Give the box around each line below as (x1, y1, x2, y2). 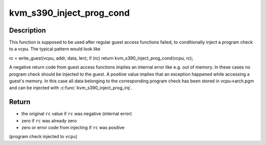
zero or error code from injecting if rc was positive (21, 125, 125, 131)
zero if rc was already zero (21, 117, 77, 123)
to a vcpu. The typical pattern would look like (9, 46, 100, 52)
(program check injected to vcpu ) (9, 134, 78, 140)
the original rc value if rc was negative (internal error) (21, 111, 133, 117)
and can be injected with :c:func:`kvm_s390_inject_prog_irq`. (9, 85, 133, 91)
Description (9, 26, 46, 35)
